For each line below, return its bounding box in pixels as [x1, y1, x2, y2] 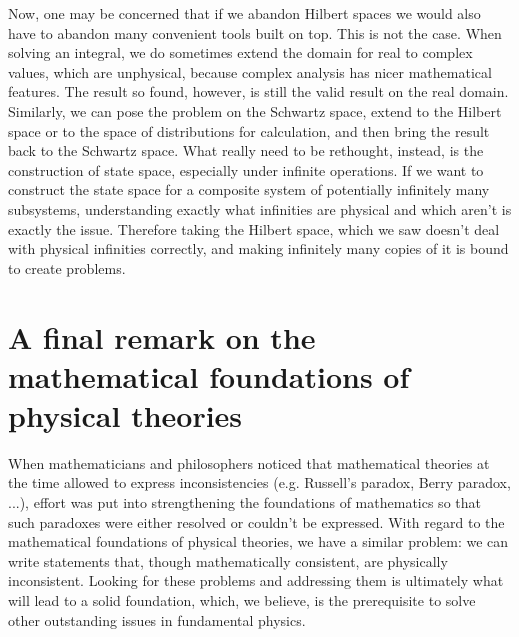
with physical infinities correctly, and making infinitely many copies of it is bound [8, 238, 509, 259]
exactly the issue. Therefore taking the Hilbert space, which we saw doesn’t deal [8, 218, 500, 239]
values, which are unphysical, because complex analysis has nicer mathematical [8, 61, 492, 82]
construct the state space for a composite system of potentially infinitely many [8, 179, 490, 200]
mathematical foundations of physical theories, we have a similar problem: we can [8, 531, 509, 552]
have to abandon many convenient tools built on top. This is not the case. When [8, 22, 502, 43]
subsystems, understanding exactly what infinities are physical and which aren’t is [8, 198, 512, 219]
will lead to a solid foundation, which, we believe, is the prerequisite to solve [8, 589, 476, 610]
